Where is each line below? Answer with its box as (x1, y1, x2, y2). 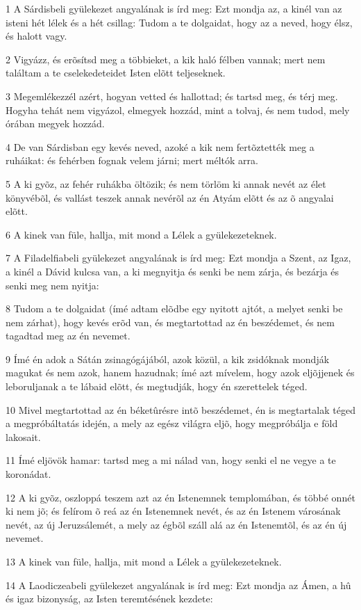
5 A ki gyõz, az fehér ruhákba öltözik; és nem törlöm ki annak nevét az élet (6, 176, 326, 191)
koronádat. (6, 467, 51, 481)
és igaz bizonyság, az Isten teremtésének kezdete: (6, 591, 213, 606)
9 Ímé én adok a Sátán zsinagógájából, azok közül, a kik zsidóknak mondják (6, 351, 330, 366)
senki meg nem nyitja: (6, 278, 99, 292)
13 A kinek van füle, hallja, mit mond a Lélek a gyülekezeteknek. (6, 554, 282, 568)
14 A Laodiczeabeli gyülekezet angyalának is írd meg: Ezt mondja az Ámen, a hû (6, 577, 351, 592)
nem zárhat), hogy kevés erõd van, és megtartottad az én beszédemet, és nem (6, 314, 335, 329)
